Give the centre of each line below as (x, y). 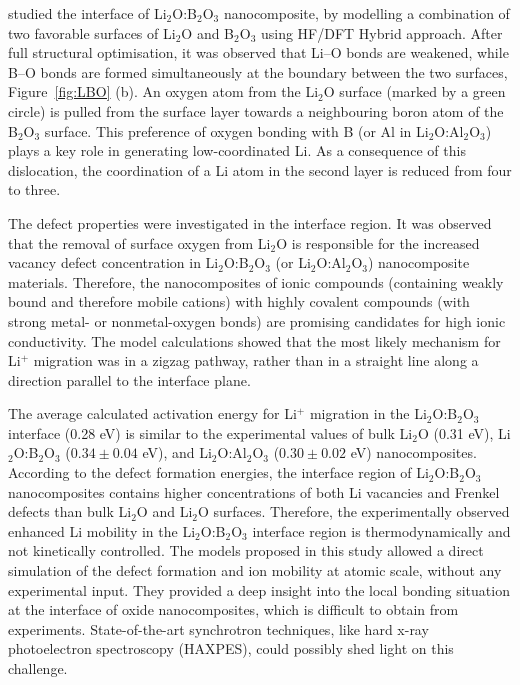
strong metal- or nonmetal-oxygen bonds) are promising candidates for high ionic (257, 320)
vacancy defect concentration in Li (113, 262)
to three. (34, 189)
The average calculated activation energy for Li (152, 413)
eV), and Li (177, 452)
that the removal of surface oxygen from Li (139, 242)
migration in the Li (368, 413)
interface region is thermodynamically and (381, 530)
